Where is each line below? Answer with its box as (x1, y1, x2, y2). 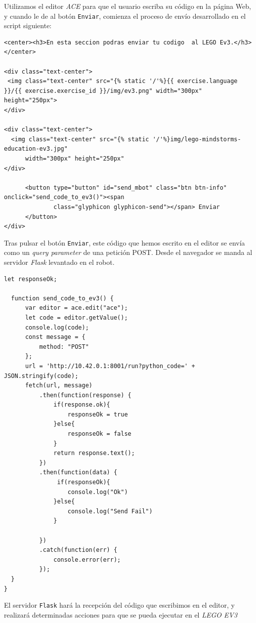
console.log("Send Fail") (67, 507, 153, 515)
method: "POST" (39, 343, 89, 350)
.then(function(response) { (39, 391, 131, 399)
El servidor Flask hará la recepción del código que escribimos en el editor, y (4, 600, 235, 610)
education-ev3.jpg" (4, 145, 68, 153)
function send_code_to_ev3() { (11, 294, 114, 302)
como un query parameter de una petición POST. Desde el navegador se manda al (4, 247, 253, 257)
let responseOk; (4, 275, 57, 283)
